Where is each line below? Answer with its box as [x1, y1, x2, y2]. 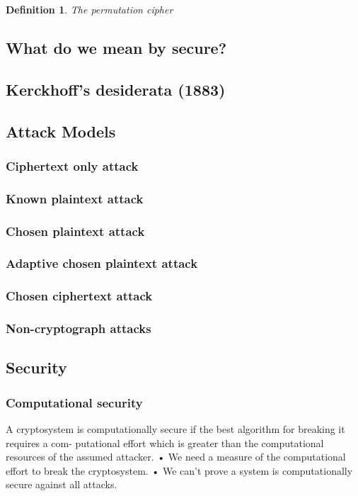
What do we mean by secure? [6, 36, 227, 58]
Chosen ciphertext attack [6, 287, 153, 305]
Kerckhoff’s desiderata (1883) [6, 78, 226, 100]
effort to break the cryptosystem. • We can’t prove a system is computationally [6, 463, 353, 478]
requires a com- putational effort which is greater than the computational [6, 435, 324, 450]
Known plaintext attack [6, 189, 144, 207]
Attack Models [6, 120, 116, 142]
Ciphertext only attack [6, 157, 139, 174]
